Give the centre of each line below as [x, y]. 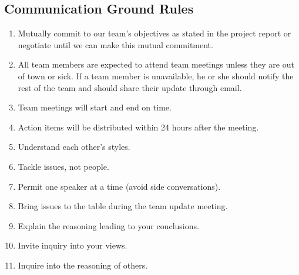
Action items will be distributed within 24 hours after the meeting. [138, 127]
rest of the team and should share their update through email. [130, 87]
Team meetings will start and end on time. [95, 107]
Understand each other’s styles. [74, 147]
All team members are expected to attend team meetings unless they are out [156, 64]
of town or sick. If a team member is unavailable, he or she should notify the [156, 76]
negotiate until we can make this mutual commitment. [115, 44]
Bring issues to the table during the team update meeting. [123, 206]
